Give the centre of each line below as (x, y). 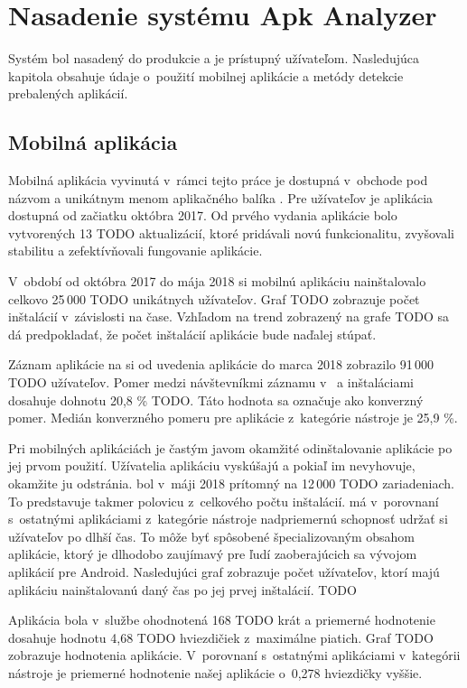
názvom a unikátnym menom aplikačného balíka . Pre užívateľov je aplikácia (221, 197)
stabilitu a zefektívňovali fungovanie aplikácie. (135, 251)
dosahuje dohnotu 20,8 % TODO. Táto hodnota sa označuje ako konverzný (216, 400)
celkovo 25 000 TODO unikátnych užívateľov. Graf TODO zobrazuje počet (214, 298)
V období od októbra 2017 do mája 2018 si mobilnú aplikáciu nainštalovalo (217, 281)
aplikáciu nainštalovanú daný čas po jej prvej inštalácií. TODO (182, 589)
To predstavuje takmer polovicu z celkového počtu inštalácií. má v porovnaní (224, 501)
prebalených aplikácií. (68, 93)
